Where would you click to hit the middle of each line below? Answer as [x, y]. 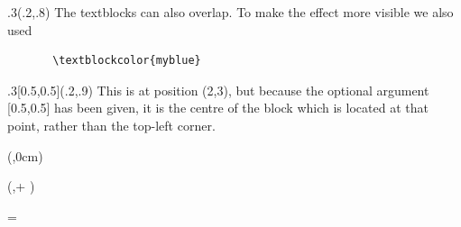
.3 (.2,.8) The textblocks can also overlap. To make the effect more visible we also [230, 12]
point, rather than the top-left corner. [111, 125]
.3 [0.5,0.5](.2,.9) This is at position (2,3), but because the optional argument [218, 90]
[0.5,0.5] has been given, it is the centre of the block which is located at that [218, 108]
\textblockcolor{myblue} [127, 61]
